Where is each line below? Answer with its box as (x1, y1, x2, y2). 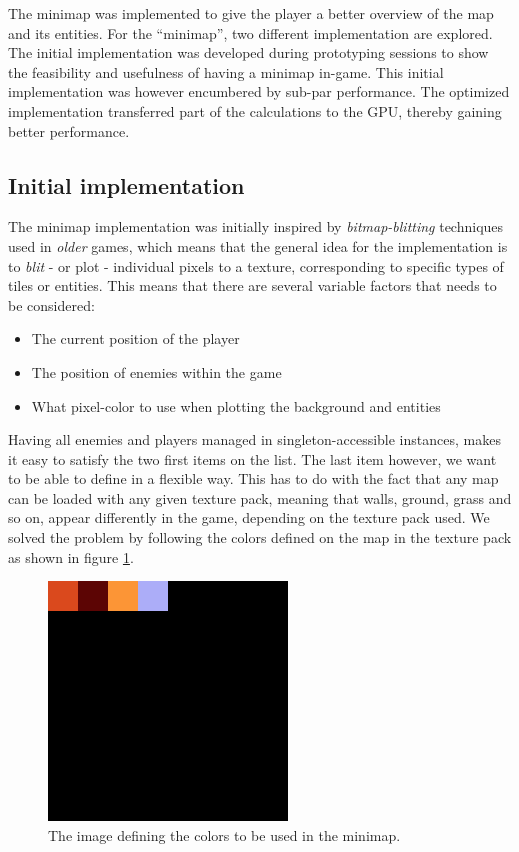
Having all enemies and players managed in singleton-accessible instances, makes (8, 429, 501, 450)
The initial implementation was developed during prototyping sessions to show (8, 42, 489, 63)
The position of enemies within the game (31, 361, 282, 382)
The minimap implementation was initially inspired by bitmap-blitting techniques (8, 216, 504, 237)
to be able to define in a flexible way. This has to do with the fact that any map (8, 468, 499, 489)
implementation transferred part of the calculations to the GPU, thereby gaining (8, 100, 502, 121)
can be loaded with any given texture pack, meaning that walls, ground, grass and (8, 487, 512, 508)
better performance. (8, 120, 130, 141)
